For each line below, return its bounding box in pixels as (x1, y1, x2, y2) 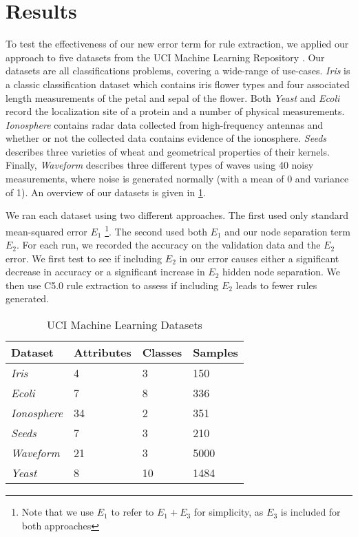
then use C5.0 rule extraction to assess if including (6, 277, 219, 292)
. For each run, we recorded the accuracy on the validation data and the (17, 238, 321, 252)
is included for (280, 505, 341, 519)
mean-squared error (6, 224, 87, 238)
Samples (193, 344, 238, 361)
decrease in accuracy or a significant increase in (6, 264, 205, 279)
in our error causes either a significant (179, 251, 339, 265)
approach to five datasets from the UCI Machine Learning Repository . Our (6, 50, 325, 64)
